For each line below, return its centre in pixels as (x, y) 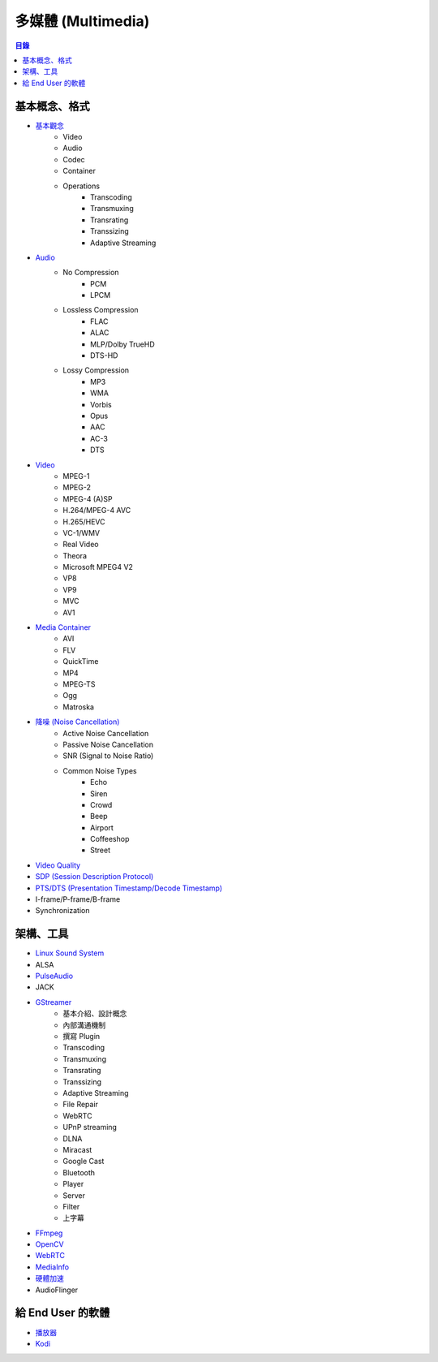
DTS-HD (104, 356)
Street (101, 850)
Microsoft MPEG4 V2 (98, 567)
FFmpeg (49, 1233)
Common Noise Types (100, 770)
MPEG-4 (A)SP (88, 498)
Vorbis (101, 404)
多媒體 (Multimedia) (82, 21)
